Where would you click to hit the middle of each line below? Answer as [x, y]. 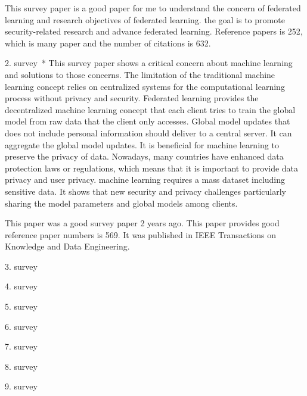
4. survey [21, 286]
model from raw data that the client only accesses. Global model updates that [148, 121]
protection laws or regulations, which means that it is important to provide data [152, 168]
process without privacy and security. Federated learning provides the [132, 98]
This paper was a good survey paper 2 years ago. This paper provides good [142, 223]
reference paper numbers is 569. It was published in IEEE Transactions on [141, 234]
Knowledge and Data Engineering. [67, 246]
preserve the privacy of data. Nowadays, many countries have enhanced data [144, 156]
